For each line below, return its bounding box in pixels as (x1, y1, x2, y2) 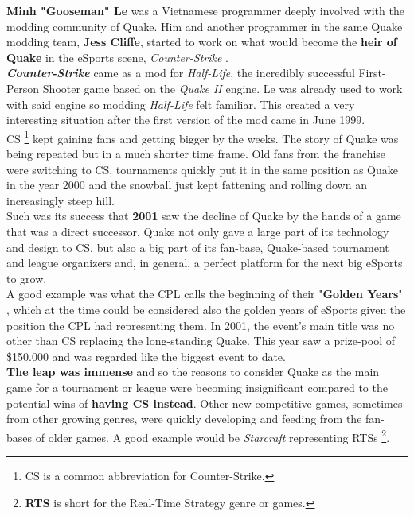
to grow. (6, 270, 47, 286)
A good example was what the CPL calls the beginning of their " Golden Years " (6, 285, 403, 302)
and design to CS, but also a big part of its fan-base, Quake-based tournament (6, 239, 389, 255)
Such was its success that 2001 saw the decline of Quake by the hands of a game (6, 208, 401, 224)
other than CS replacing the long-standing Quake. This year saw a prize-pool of (6, 332, 396, 349)
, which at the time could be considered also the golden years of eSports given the (6, 301, 406, 317)
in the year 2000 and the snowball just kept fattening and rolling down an (6, 177, 367, 193)
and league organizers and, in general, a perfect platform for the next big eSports (6, 254, 403, 271)
